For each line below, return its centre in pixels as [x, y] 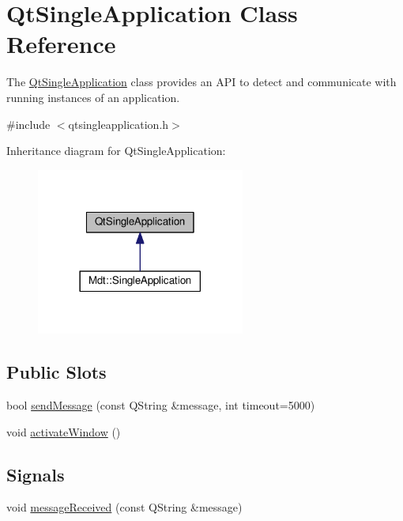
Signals [36, 474]
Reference [61, 44]
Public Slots [56, 372]
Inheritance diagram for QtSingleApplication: [116, 151]
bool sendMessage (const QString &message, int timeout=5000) [161, 405]
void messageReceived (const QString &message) [124, 507]
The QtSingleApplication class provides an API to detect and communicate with [201, 82]
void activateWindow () [64, 431]
